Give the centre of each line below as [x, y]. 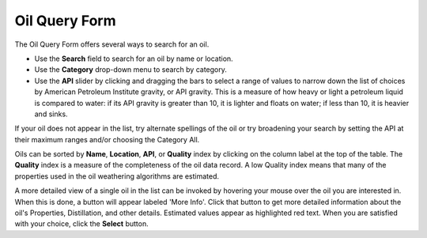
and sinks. [51, 114]
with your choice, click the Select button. [82, 224]
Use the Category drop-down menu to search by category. [130, 70]
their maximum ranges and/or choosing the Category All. [107, 139]
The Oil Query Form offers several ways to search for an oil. [112, 44]
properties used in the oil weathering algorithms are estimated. [117, 176]
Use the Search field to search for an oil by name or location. [134, 59]
